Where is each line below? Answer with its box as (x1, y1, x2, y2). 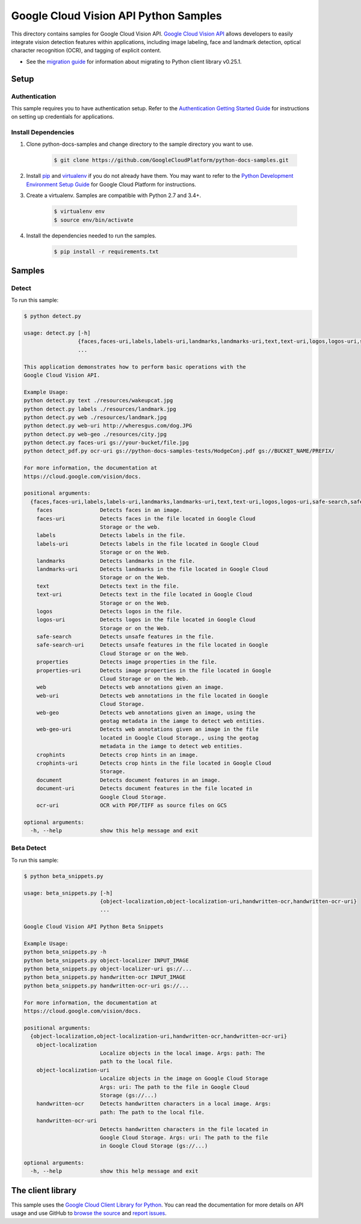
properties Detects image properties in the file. (36, 659, 218, 665)
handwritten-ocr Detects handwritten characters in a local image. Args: (36, 1100, 272, 1107)
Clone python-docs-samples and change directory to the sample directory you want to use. (26, 140, 254, 148)
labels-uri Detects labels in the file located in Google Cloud (36, 540, 259, 547)
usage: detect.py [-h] (23, 330, 91, 337)
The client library (11, 1185, 77, 1196)
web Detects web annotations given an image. (36, 684, 224, 691)
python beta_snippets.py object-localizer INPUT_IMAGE (23, 957, 189, 964)
